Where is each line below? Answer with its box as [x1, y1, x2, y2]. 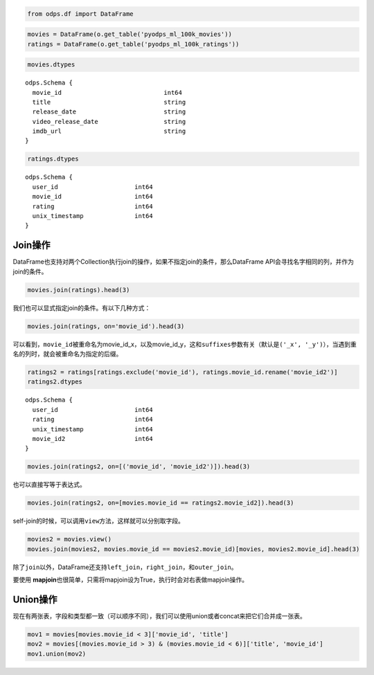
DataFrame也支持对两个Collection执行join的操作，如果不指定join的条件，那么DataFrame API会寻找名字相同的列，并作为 [12, 258, 355, 266]
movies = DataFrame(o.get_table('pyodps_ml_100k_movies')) [27, 30, 232, 38]
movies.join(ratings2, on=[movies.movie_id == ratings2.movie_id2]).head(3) [27, 499, 294, 507]
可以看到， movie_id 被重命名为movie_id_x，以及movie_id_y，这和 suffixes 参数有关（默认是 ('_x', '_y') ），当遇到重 [12, 340, 357, 348]
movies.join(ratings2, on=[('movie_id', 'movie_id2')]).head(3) [27, 462, 251, 471]
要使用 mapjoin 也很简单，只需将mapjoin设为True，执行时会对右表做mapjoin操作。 [12, 575, 249, 584]
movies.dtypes [27, 61, 75, 69]
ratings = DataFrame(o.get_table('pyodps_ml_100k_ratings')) [27, 40, 240, 48]
